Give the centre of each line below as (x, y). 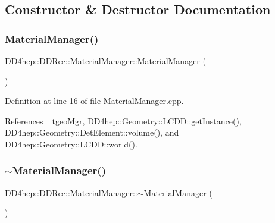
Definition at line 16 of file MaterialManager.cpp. (94, 101)
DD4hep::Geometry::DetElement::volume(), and (92, 132)
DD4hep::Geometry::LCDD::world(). (71, 144)
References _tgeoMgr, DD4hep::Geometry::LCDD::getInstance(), (123, 120)
